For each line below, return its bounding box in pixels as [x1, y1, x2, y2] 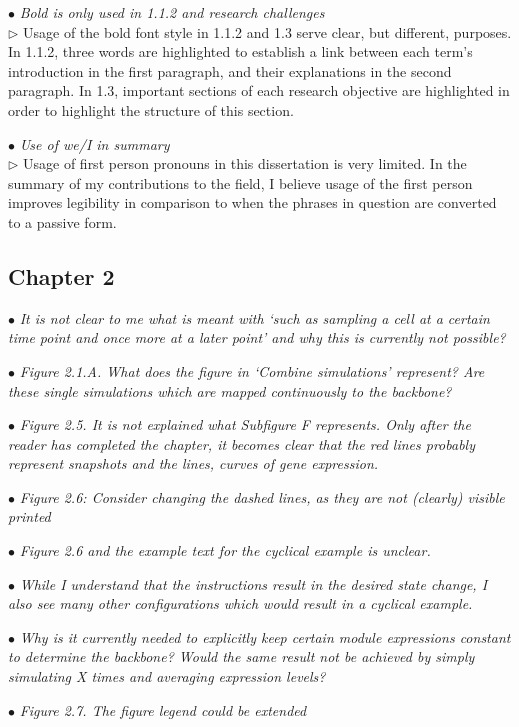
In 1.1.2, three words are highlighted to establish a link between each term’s [8, 41, 473, 62]
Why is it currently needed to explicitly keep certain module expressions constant [19, 626, 511, 647]
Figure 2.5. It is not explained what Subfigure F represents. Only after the [19, 414, 471, 435]
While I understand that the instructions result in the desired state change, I [19, 573, 488, 594]
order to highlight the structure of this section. [8, 99, 294, 120]
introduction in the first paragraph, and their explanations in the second [8, 60, 452, 81]
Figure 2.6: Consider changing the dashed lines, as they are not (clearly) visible [19, 486, 505, 507]
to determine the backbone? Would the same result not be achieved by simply [8, 646, 475, 667]
